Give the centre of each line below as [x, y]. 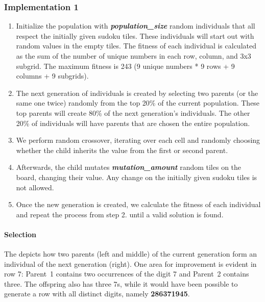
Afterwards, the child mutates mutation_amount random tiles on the [129, 167]
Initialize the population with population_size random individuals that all [136, 26]
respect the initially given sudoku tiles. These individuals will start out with [135, 35]
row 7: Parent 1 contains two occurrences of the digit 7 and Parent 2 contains [127, 274]
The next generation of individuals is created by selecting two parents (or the [137, 93]
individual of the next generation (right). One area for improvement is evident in [130, 263]
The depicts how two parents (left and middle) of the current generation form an [131, 254]
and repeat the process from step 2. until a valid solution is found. [120, 214]
